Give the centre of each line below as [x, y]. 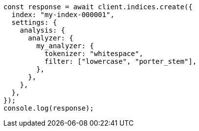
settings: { [34, 22]
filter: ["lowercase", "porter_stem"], [121, 61]
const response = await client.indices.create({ [98, 7]
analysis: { [42, 30]
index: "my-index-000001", [63, 15]
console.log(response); [49, 108]
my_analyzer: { [65, 46]
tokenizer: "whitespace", [94, 54]
